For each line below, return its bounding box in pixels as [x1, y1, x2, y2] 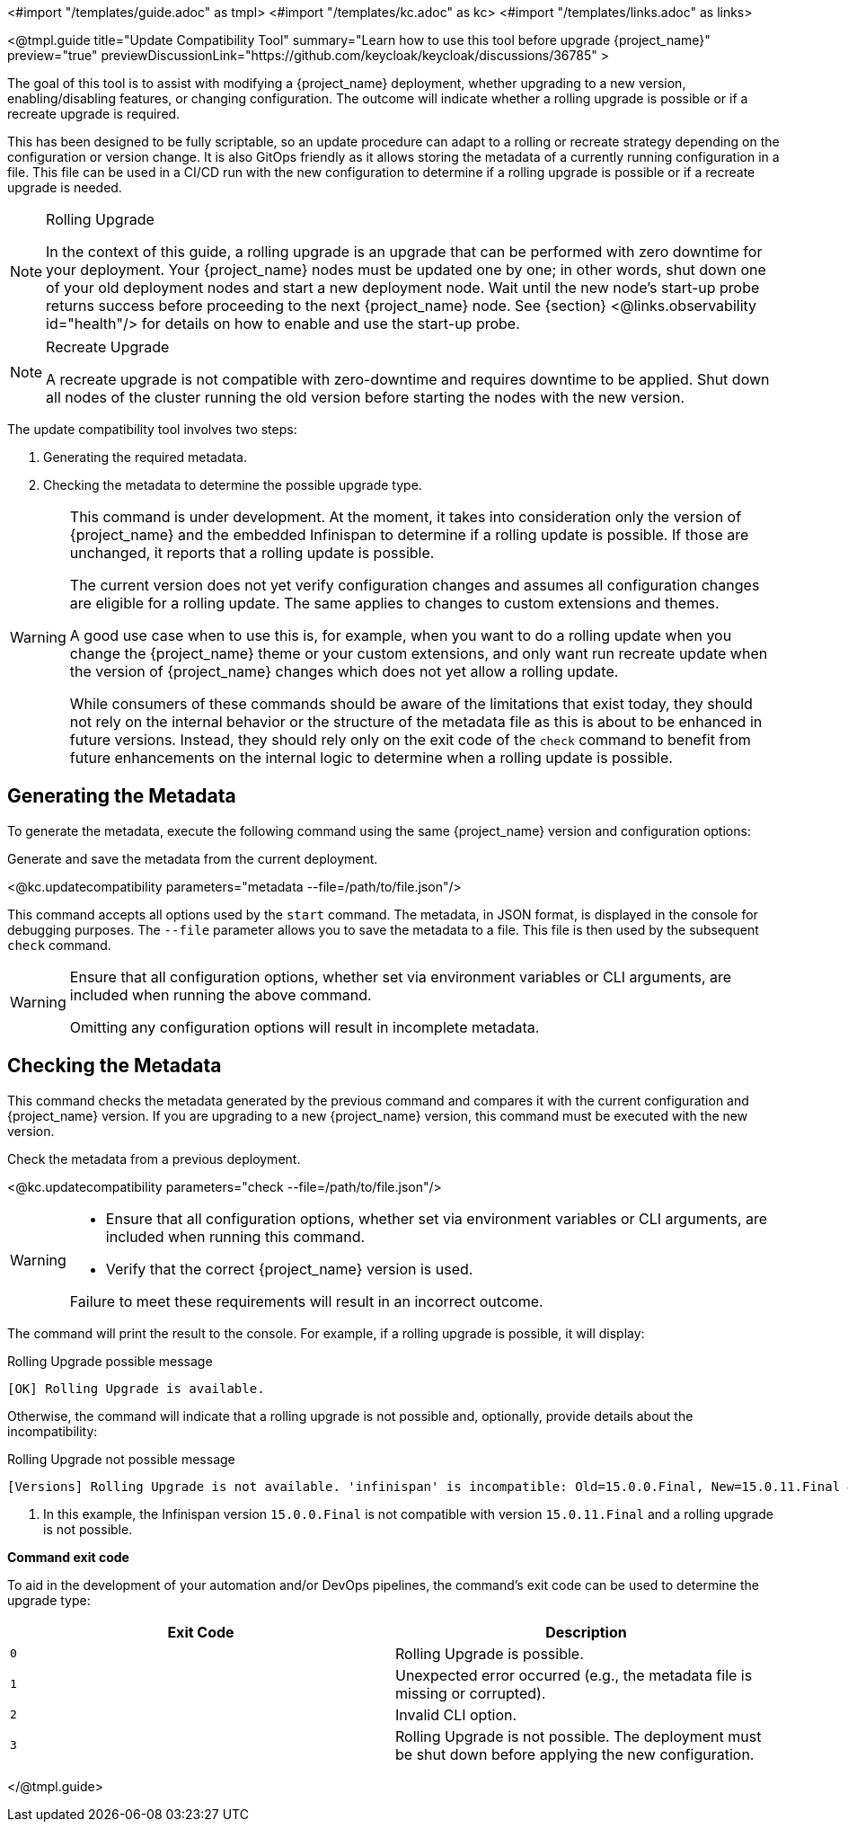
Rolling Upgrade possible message [7, 1353, 213, 1369]
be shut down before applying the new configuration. [395, 1745, 755, 1763]
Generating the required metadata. [43, 449, 247, 465]
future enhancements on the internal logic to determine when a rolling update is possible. [69, 749, 673, 767]
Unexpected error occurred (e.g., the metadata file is [395, 1665, 753, 1684]
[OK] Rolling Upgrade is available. [7, 1381, 265, 1396]
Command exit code [7, 1549, 129, 1565]
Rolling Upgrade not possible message [7, 1451, 235, 1467]
